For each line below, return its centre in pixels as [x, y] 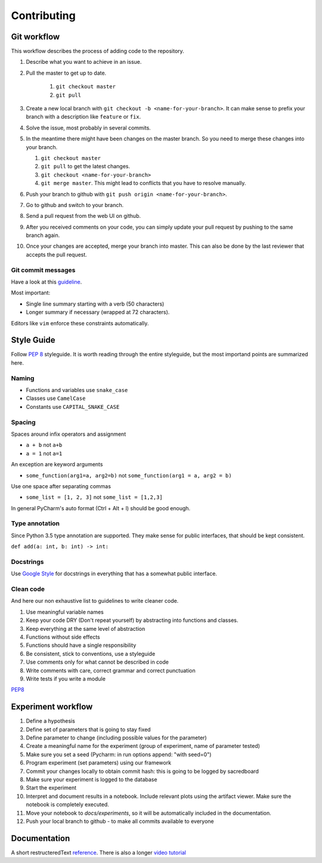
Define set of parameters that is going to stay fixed [89, 729]
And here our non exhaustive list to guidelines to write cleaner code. [95, 601]
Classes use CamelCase [56, 398]
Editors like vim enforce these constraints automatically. [80, 323]
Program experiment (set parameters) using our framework [99, 763]
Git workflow [35, 37]
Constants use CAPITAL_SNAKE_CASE [73, 406]
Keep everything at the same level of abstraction [86, 628]
